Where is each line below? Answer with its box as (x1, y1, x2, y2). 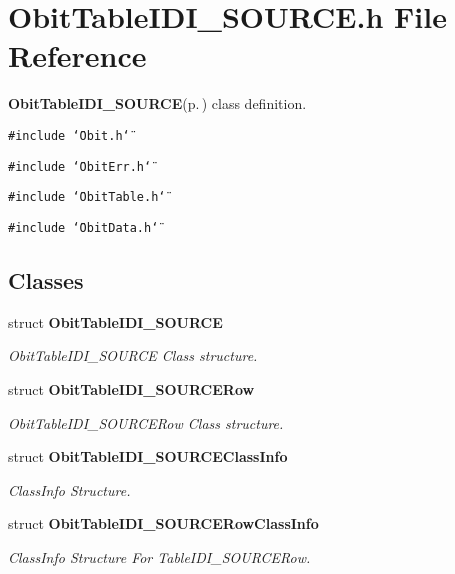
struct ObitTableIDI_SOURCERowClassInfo (8, 513, 319, 534)
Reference (8, 35, 147, 76)
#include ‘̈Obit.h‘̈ (8, 128, 130, 143)
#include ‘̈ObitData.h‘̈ (8, 220, 159, 235)
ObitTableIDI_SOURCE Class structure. (8, 345, 258, 366)
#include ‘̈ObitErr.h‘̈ (8, 159, 152, 174)
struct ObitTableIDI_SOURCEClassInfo (8, 446, 288, 467)
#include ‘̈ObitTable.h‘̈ (8, 190, 166, 205)
